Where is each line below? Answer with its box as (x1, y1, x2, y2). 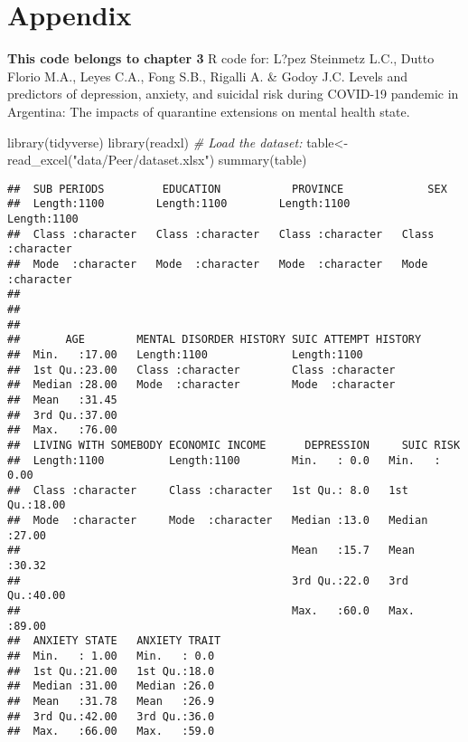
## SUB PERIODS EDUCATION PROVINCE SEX (7, 182, 447, 195)
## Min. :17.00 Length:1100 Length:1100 (7, 347, 363, 361)
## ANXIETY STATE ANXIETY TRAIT (7, 634, 221, 648)
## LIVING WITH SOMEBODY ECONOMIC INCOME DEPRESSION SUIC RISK (7, 438, 461, 452)
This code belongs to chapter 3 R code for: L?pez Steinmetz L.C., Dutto (7, 49, 435, 68)
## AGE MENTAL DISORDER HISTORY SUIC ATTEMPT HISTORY (7, 333, 422, 347)
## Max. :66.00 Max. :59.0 (7, 725, 215, 738)
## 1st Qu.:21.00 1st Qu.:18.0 (7, 664, 215, 678)
